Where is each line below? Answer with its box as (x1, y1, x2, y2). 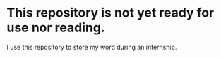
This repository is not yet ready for (6, 5, 215, 21)
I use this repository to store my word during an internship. (6, 43, 177, 51)
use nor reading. (6, 20, 105, 36)
